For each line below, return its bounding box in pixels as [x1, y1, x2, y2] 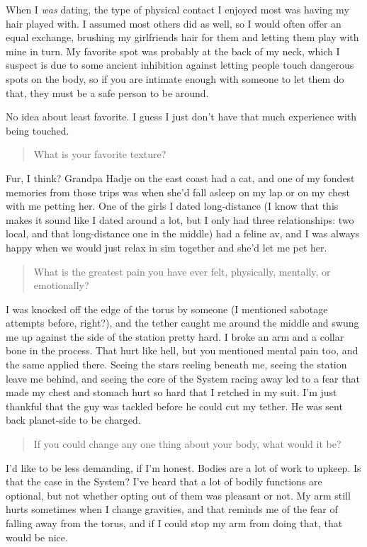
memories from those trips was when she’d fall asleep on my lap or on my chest [6, 184, 350, 199]
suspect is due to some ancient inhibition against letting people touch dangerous [6, 57, 354, 72]
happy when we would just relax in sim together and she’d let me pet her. [6, 239, 327, 254]
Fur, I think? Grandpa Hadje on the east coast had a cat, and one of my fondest [6, 170, 355, 185]
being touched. [6, 123, 69, 137]
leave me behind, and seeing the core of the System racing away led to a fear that [6, 371, 360, 385]
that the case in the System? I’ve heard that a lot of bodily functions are [6, 474, 322, 489]
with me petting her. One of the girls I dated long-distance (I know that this [6, 198, 339, 213]
